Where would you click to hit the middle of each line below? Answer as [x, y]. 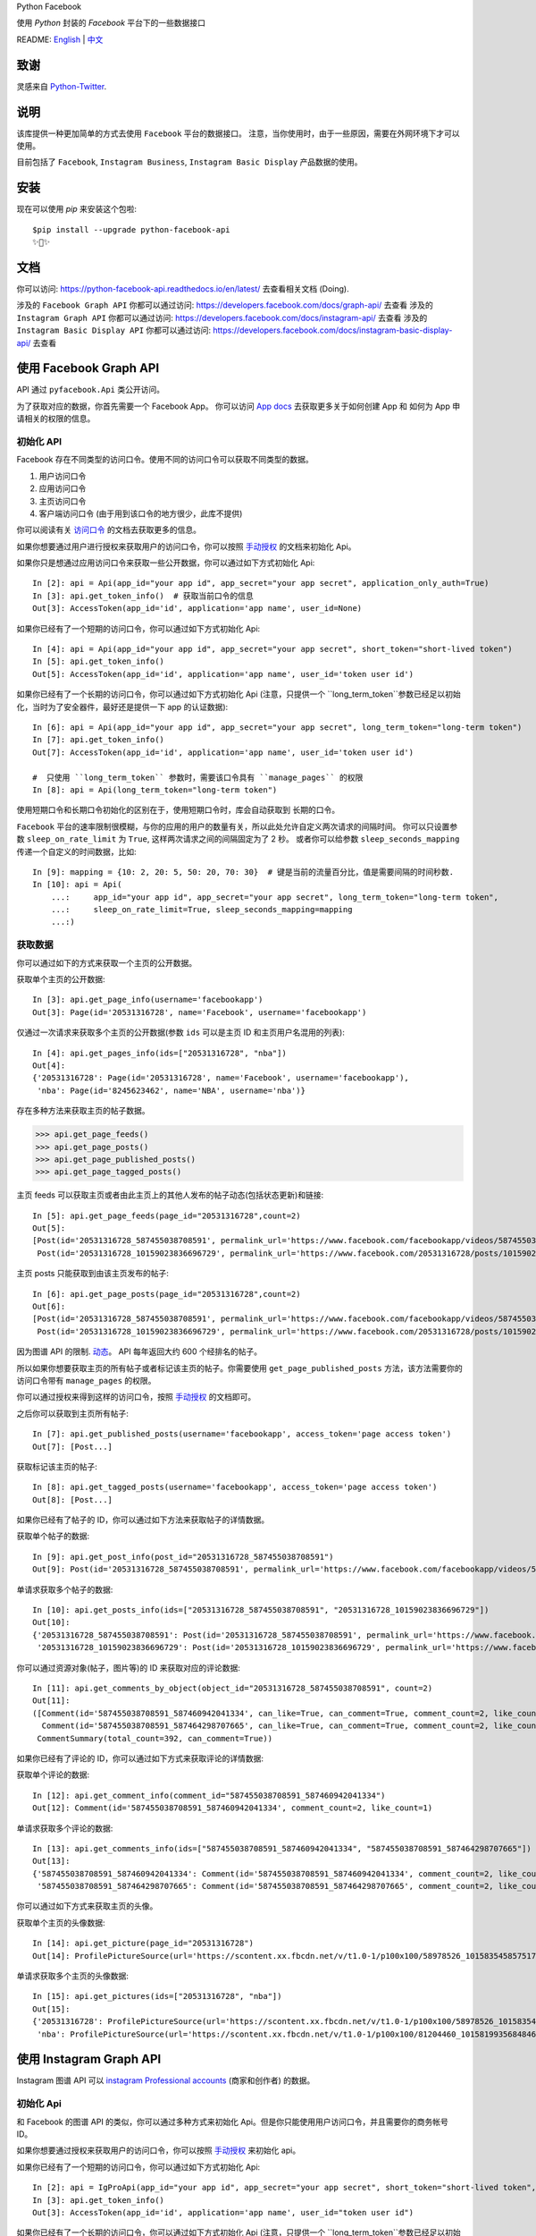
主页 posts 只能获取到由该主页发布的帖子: [93, 1274]
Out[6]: [49, 1306]
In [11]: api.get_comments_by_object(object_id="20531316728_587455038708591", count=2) [233, 1688]
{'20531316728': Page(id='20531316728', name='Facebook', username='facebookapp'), [221, 1078]
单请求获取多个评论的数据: [65, 1828]
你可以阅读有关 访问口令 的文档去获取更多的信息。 [109, 530]
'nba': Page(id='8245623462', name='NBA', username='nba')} [171, 1090]
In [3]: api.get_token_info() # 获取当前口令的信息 [143, 596]
